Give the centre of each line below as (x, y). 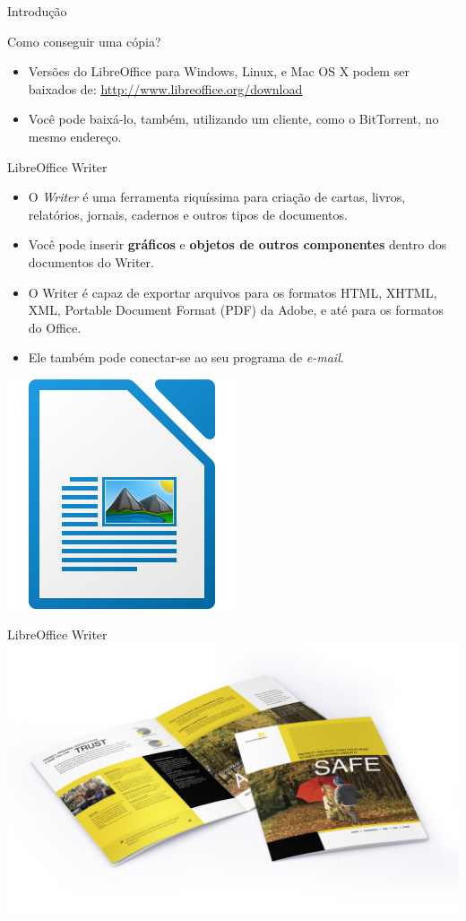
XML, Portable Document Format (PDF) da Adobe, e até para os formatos (236, 310)
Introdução (37, 11)
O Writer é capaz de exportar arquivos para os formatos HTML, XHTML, (233, 292)
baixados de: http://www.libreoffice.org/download (165, 88)
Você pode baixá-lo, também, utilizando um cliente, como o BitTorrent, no (233, 119)
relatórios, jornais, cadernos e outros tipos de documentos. (188, 214)
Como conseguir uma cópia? (84, 41)
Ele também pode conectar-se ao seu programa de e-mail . (186, 357)
